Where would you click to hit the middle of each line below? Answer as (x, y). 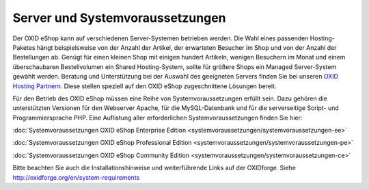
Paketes (24, 47)
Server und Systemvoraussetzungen (119, 18)
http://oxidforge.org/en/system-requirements (76, 177)
